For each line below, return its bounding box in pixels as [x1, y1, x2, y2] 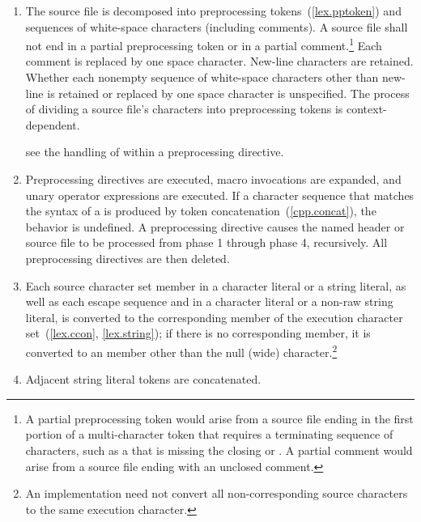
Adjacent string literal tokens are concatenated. [25, 371, 262, 388]
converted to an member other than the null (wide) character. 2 [25, 341, 338, 360]
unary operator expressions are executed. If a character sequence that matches [25, 186, 415, 203]
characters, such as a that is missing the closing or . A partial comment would [25, 441, 413, 458]
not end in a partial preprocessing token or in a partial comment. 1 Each [25, 35, 382, 53]
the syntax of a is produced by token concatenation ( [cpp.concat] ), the [25, 202, 376, 219]
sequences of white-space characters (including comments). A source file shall [25, 18, 408, 35]
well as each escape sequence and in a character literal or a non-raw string [25, 293, 393, 310]
